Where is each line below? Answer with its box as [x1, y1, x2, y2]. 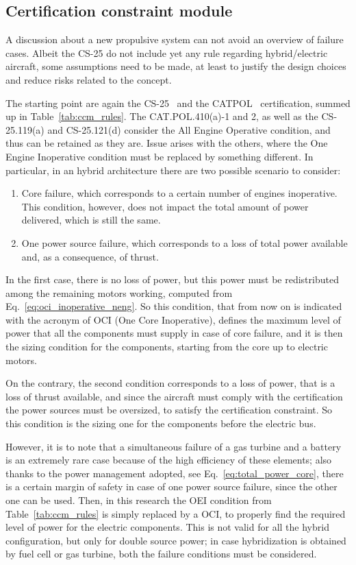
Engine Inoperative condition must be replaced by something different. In [5, 149, 314, 163]
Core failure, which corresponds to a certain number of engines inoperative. [21, 186, 338, 200]
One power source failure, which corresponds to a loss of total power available [21, 235, 348, 250]
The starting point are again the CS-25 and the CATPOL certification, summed [5, 95, 351, 110]
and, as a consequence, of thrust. [21, 249, 159, 263]
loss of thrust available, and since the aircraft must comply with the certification [5, 389, 343, 403]
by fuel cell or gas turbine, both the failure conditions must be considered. [5, 546, 317, 561]
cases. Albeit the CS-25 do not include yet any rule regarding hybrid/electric [5, 45, 328, 60]
